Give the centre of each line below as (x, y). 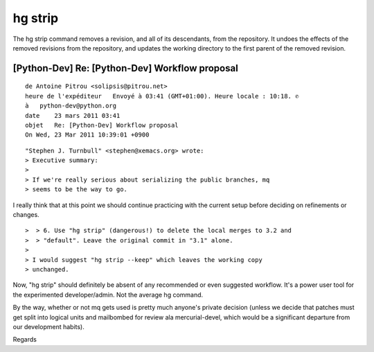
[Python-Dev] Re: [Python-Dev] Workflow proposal (125, 68)
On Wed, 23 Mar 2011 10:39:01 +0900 (87, 135)
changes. (26, 215)
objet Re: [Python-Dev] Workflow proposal (102, 125)
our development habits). (48, 326)
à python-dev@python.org (71, 106)
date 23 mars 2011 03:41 (73, 115)
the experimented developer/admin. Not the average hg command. (108, 294)
